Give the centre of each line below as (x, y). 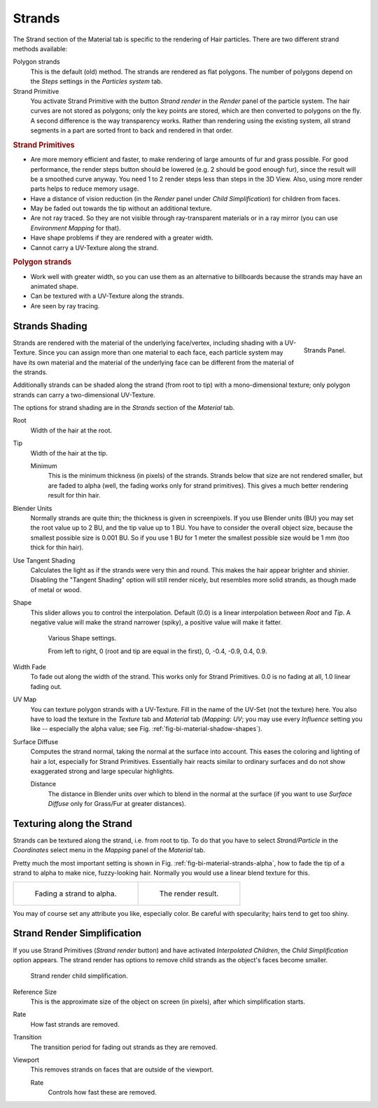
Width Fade (30, 667)
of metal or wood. (56, 589)
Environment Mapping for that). (76, 228)
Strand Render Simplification (77, 933)
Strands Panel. (324, 350)
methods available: (40, 48)
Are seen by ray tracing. (65, 306)
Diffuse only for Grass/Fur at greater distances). (117, 804)
